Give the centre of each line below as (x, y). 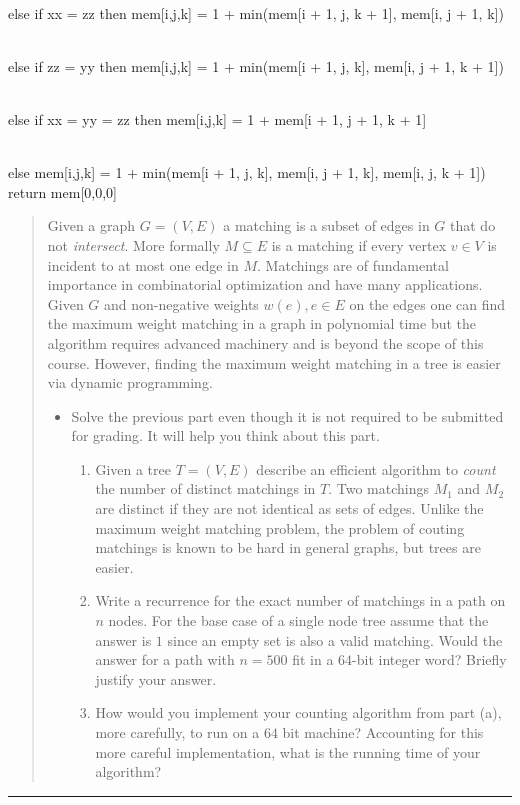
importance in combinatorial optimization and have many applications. (265, 284)
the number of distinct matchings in (205, 488)
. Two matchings (378, 488)
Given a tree (133, 468)
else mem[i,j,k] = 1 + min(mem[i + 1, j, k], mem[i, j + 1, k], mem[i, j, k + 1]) (247, 172)
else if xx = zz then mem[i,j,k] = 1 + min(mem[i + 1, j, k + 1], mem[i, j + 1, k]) (256, 12)
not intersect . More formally (133, 244)
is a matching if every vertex (359, 244)
